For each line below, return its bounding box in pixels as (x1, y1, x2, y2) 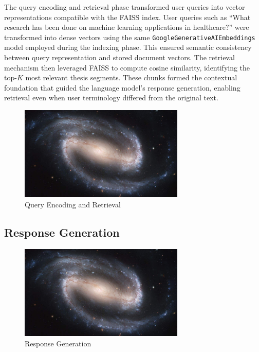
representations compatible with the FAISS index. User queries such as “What (4, 11, 251, 22)
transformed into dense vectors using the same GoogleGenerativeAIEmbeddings (4, 31, 255, 42)
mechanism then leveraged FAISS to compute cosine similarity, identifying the (4, 62, 250, 73)
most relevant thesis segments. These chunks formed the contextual (25, 72, 237, 83)
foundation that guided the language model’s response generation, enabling (4, 82, 240, 93)
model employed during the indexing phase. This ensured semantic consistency (4, 42, 252, 52)
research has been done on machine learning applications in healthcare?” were (4, 22, 249, 32)
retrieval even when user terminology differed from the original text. (4, 92, 218, 103)
